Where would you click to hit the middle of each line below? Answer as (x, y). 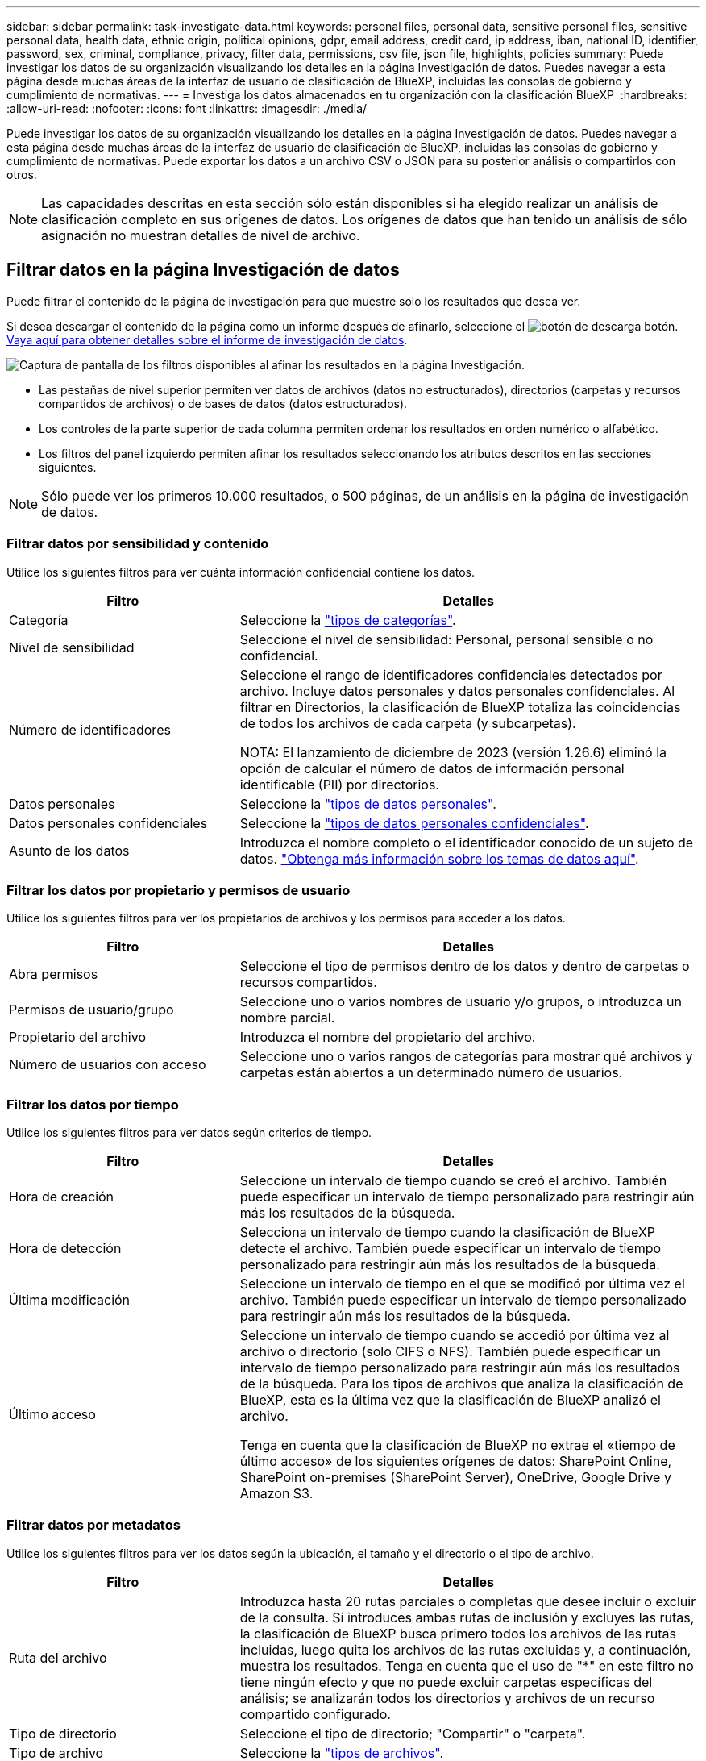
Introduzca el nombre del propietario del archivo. (388, 1037)
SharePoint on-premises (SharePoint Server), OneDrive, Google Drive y (455, 1478)
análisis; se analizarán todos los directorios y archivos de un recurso (447, 1698)
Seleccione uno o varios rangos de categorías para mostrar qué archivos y (466, 1057)
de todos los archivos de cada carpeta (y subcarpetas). (408, 723)
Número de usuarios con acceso (108, 1065)
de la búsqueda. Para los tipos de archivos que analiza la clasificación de (461, 1384)
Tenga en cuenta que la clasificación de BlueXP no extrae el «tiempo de (457, 1445)
